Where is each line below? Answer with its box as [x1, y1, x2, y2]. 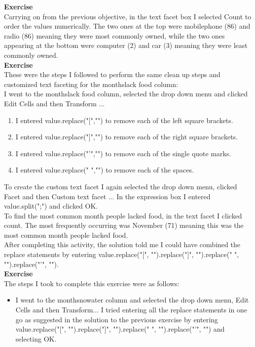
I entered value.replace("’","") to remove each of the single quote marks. [15, 148, 231, 158]
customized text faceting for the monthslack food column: [4, 79, 178, 89]
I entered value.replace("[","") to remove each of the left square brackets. [15, 115, 233, 125]
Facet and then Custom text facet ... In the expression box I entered [4, 191, 211, 201]
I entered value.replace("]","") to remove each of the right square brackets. [15, 131, 238, 142]
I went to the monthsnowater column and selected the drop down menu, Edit [15, 295, 249, 305]
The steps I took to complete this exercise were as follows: [4, 278, 180, 288]
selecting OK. [15, 333, 57, 344]
